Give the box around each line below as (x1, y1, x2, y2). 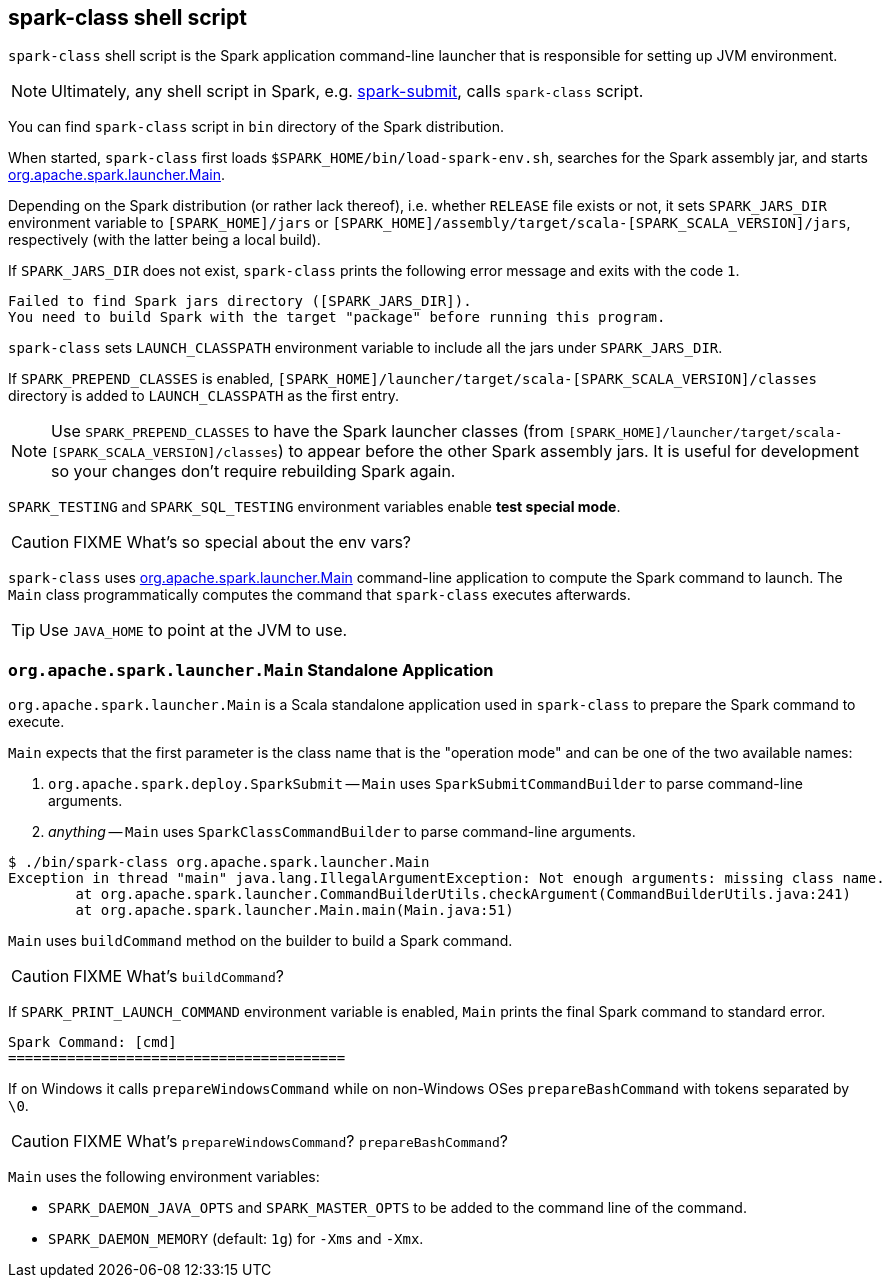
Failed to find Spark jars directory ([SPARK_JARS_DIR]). (8, 293, 472, 310)
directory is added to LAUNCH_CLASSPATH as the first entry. (8, 387, 399, 405)
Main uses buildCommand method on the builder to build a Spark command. (8, 932, 513, 950)
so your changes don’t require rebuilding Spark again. (51, 461, 456, 482)
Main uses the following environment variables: (8, 1168, 320, 1186)
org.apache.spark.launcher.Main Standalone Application (8, 659, 494, 680)
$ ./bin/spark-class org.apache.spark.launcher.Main (8, 854, 430, 871)
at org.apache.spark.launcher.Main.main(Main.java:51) (75, 902, 514, 919)
